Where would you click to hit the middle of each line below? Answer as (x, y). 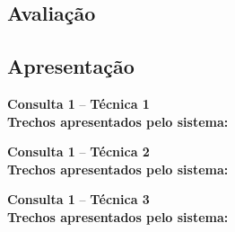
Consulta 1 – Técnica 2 (78, 152)
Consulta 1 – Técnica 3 (78, 199)
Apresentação (71, 66)
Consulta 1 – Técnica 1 (78, 103)
